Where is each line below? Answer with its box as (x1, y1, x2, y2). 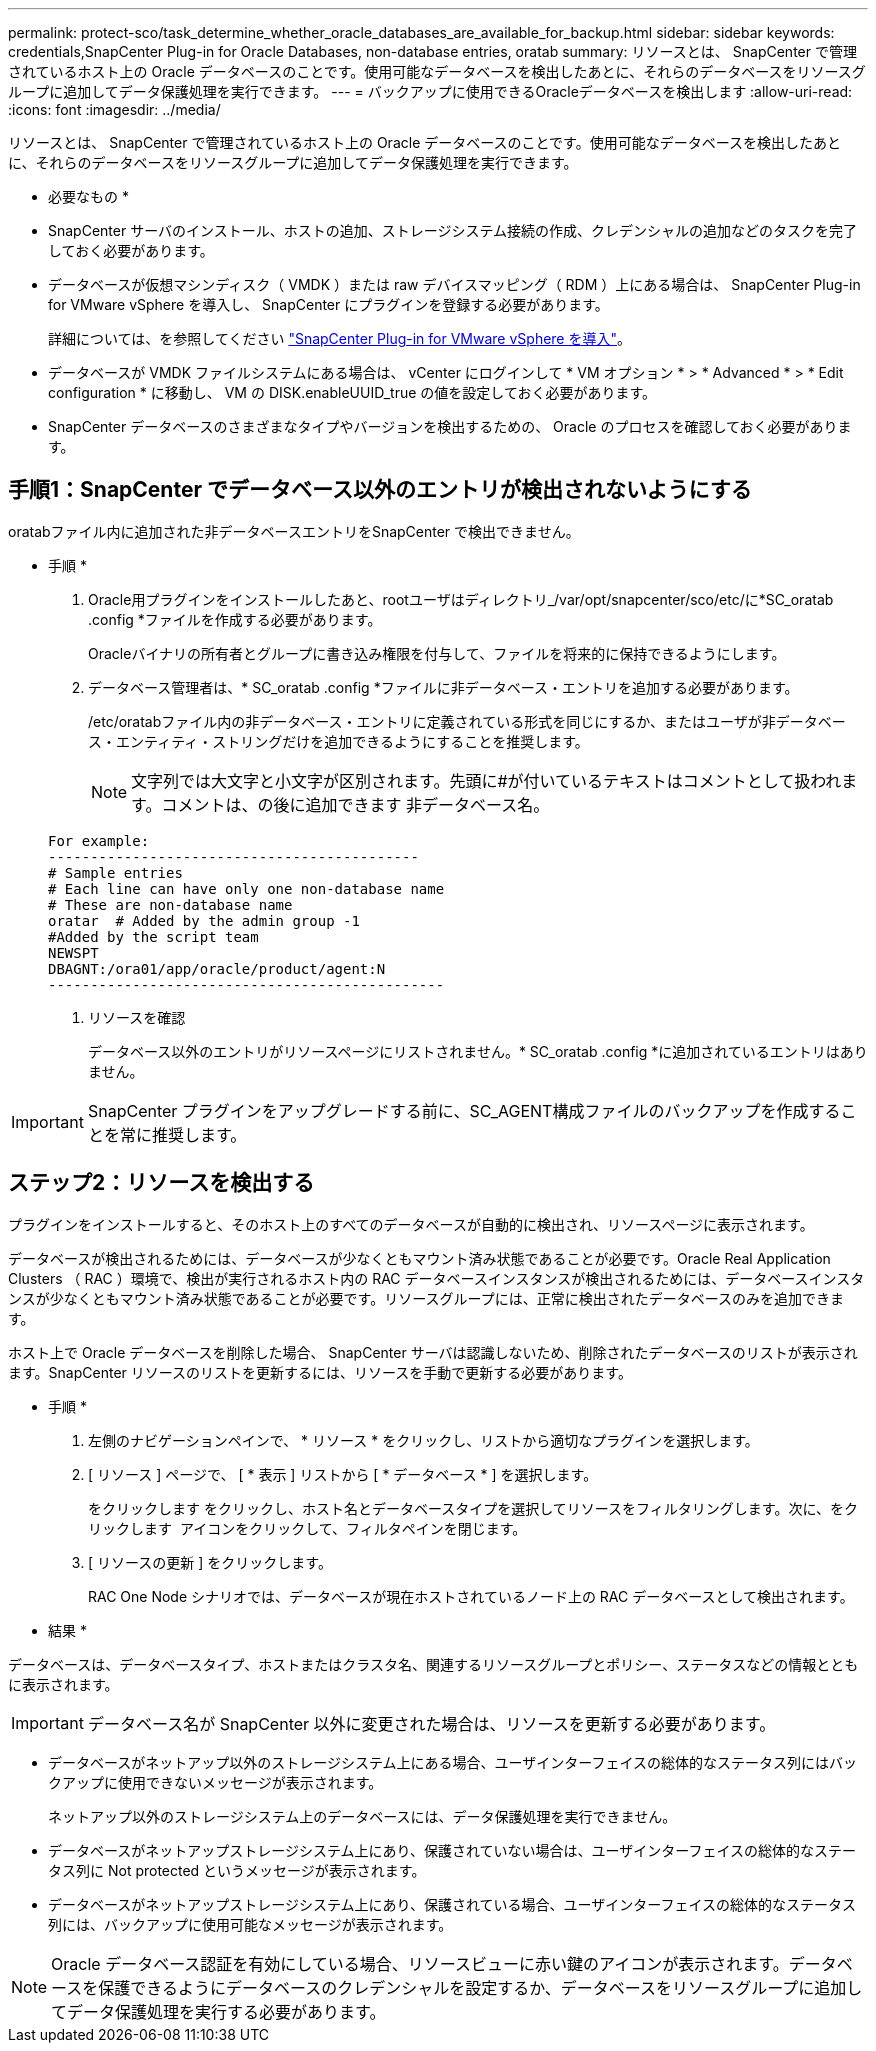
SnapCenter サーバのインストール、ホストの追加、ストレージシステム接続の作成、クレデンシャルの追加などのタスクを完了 (48, 222, 858, 239)
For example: (48, 832, 150, 849)
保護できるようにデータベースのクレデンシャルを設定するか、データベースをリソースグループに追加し (98, 1977, 863, 1998)
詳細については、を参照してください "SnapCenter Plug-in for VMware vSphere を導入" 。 (48, 330, 631, 347)
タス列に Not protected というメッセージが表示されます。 (48, 1861, 426, 1879)
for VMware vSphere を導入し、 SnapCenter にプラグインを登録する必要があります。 (48, 296, 609, 313)
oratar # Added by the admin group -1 (48, 912, 360, 929)
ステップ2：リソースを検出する (8, 1170, 315, 1196)
